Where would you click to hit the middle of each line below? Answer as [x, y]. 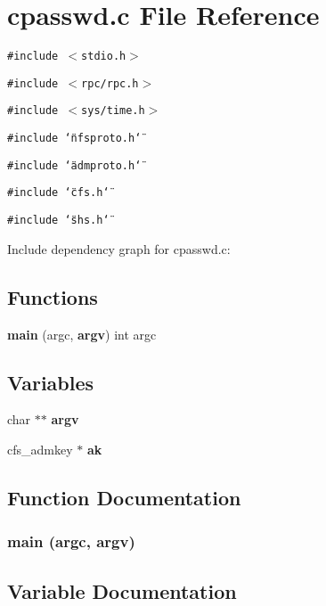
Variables [51, 382]
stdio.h [104, 57]
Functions [53, 296]
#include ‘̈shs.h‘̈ [58, 221]
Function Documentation [124, 497]
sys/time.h [113, 111]
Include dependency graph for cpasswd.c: [119, 248]
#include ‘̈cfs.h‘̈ [58, 193]
